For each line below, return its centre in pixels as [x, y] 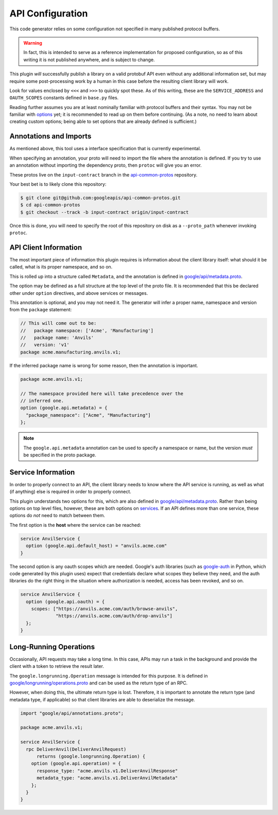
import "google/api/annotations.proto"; [72, 713]
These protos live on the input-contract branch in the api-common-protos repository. [103, 174]
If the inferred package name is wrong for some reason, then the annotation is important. [104, 365]
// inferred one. [42, 401]
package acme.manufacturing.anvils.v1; [71, 352]
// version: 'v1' [45, 345]
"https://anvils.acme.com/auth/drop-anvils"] [114, 616]
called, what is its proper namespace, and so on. [61, 267]
